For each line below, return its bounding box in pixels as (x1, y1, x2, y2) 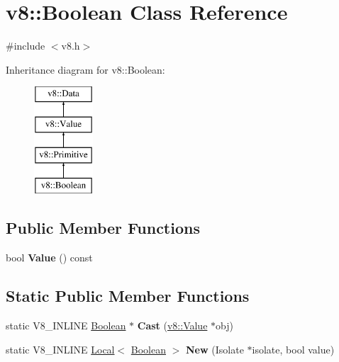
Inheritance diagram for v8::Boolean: (6, 62, 165, 77)
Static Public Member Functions (6, 285, 250, 307)
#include (6, 38, 45, 53)
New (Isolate (186, 341, 244, 356)
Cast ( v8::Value (137, 318, 208, 333)
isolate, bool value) (252, 341, 335, 356)
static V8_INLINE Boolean (6, 318, 126, 333)
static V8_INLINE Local (6, 341, 115, 356)
